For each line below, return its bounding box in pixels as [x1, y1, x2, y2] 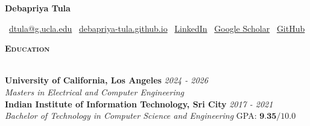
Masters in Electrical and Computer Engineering [5, 85, 185, 98]
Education [5, 42, 50, 55]
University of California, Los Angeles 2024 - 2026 [5, 74, 208, 86]
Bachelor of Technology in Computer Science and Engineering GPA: [5, 109, 257, 122]
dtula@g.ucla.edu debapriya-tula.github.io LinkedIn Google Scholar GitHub [9, 22, 305, 34]
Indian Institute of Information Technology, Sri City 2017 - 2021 [5, 97, 273, 110]
